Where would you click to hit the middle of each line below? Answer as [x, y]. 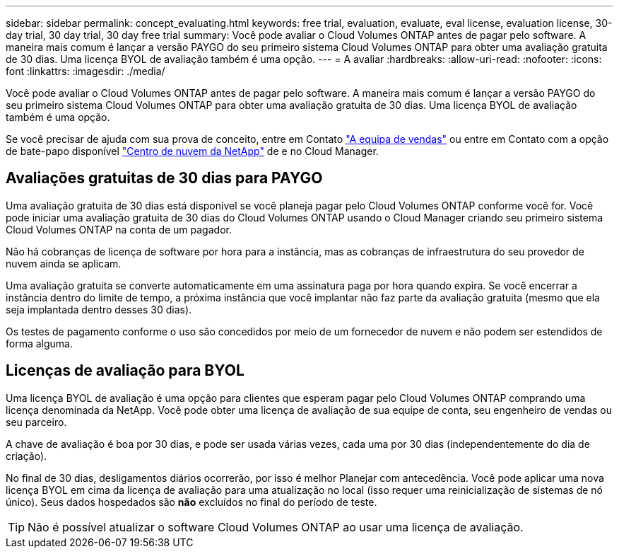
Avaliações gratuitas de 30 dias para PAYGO [164, 178]
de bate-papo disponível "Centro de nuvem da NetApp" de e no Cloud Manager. [192, 151]
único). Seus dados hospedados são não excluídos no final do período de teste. [191, 502]
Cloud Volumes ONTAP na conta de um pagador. [119, 229]
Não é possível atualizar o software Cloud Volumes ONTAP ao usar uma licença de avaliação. [276, 527]
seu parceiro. [36, 422]
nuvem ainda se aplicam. [64, 263]
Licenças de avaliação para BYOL [125, 371]
